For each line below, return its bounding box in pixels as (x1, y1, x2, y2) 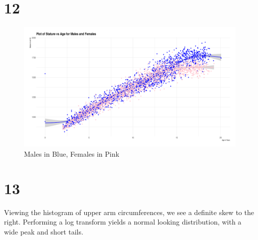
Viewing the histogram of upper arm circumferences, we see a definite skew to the (4, 207, 254, 217)
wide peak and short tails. (4, 226, 83, 237)
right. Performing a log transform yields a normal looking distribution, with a (4, 217, 242, 227)
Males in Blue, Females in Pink (24, 148, 119, 159)
